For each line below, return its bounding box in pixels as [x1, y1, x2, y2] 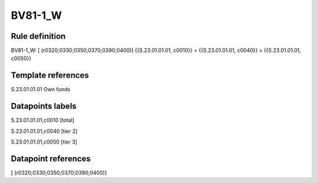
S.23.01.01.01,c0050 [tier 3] [11, 138, 78, 145]
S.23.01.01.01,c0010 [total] [11, 117, 75, 124]
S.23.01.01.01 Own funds [11, 86, 71, 93]
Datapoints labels [11, 101, 77, 111]
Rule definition [11, 31, 66, 41]
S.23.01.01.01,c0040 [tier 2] [11, 127, 78, 135]
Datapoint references [11, 154, 91, 164]
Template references [11, 71, 90, 81]
